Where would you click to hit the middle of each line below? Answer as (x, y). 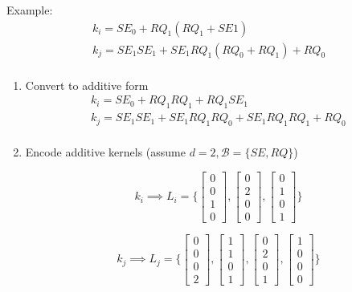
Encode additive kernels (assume (105, 151)
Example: (30, 10)
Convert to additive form (87, 85)
